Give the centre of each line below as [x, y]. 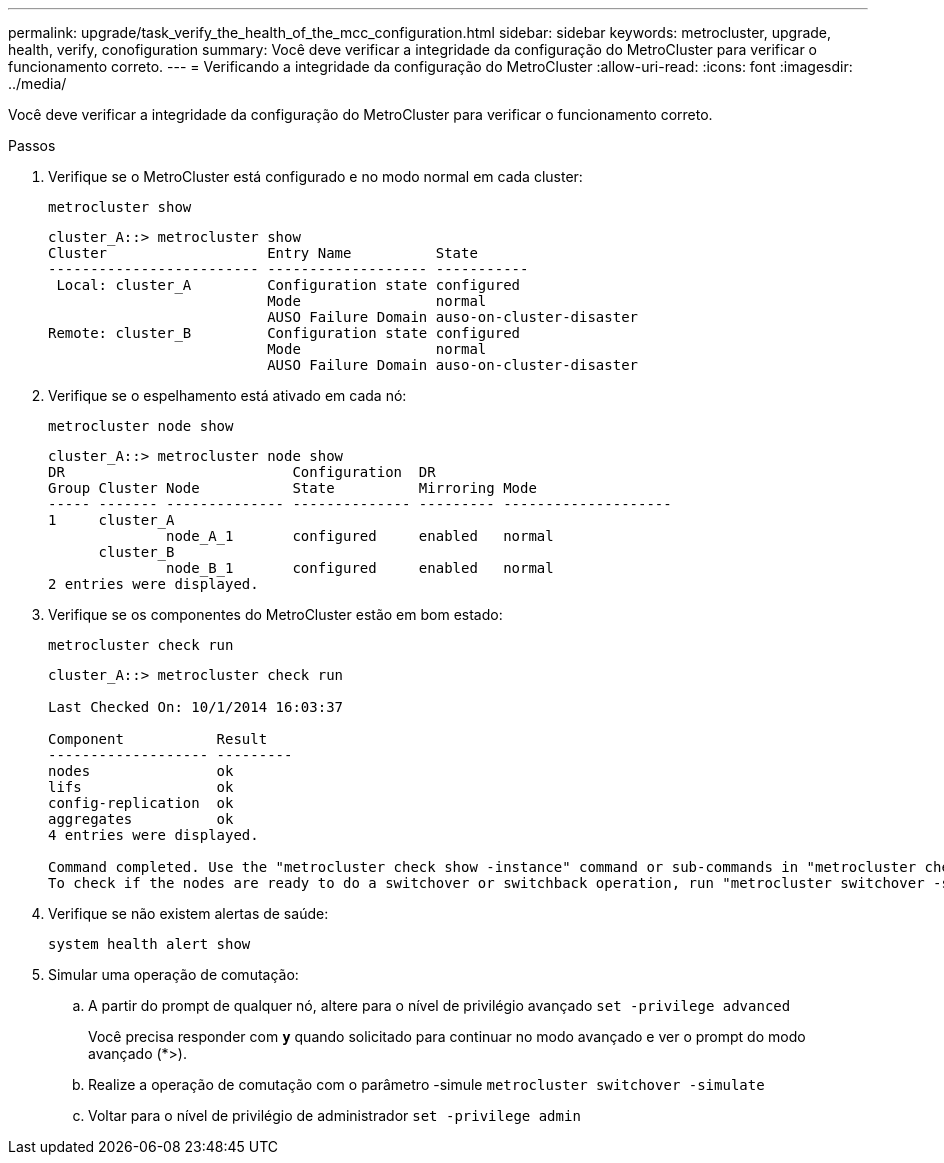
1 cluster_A [111, 520]
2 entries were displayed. [153, 584]
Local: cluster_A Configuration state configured [288, 285]
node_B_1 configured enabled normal [360, 568]
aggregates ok [141, 819]
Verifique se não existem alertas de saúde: [188, 913]
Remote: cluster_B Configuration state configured [284, 333]
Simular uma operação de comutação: [173, 974]
